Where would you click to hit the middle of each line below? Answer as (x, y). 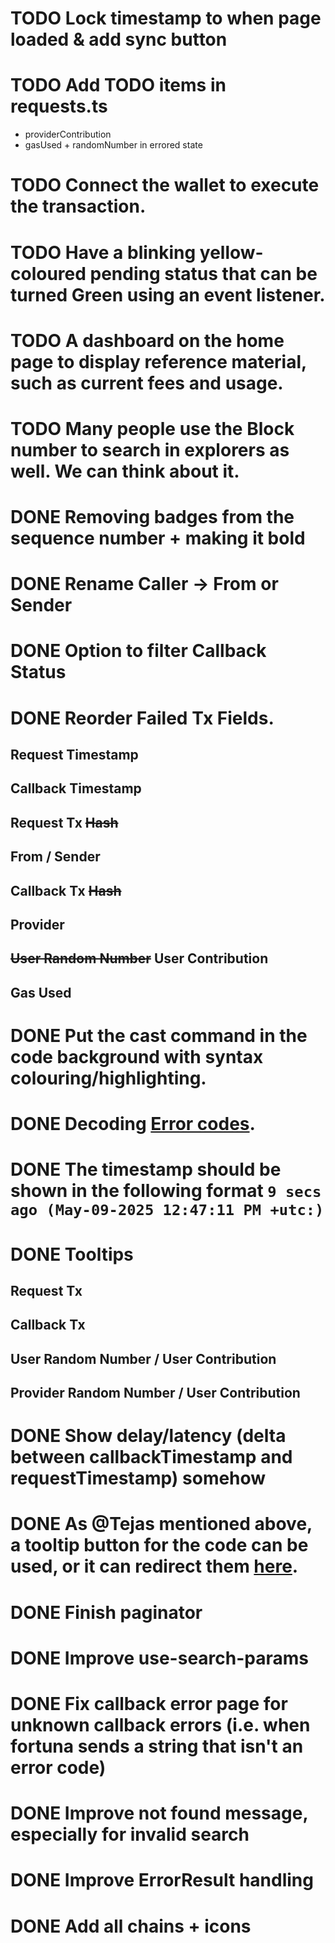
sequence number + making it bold (158, 538)
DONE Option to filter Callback (138, 651)
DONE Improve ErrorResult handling (162, 1880)
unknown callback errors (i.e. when (160, 1725)
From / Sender (55, 857)
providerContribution (68, 134)
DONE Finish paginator (106, 1612)
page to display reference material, (158, 361)
